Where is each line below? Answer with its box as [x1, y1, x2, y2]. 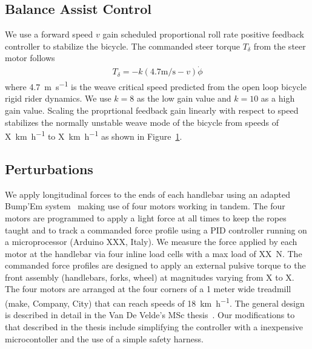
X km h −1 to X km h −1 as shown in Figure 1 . [5, 128, 182, 142]
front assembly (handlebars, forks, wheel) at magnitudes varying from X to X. [5, 270, 294, 283]
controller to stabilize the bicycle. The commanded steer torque [5, 39, 240, 52]
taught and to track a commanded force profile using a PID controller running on [5, 223, 307, 236]
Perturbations [5, 159, 93, 178]
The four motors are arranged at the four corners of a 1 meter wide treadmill [5, 282, 291, 295]
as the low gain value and [136, 92, 231, 105]
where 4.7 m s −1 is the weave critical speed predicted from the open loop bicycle [5, 79, 307, 93]
